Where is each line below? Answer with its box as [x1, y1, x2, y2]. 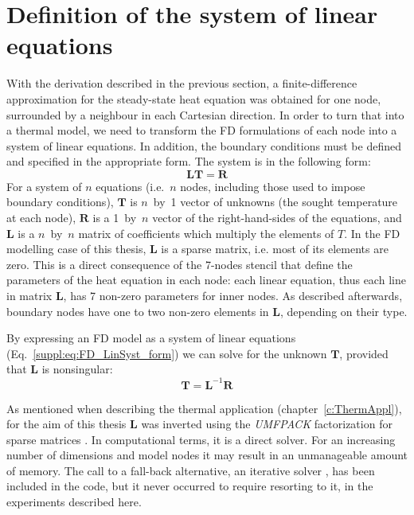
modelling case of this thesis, [6, 240, 146, 257]
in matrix [6, 287, 53, 304]
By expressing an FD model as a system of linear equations [6, 330, 296, 346]
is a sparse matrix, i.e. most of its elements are [161, 240, 389, 257]
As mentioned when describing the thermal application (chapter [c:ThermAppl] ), [6, 400, 402, 416]
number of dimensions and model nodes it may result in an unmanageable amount [6, 447, 408, 463]
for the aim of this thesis [6, 416, 127, 432]
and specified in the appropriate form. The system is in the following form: [6, 153, 371, 170]
